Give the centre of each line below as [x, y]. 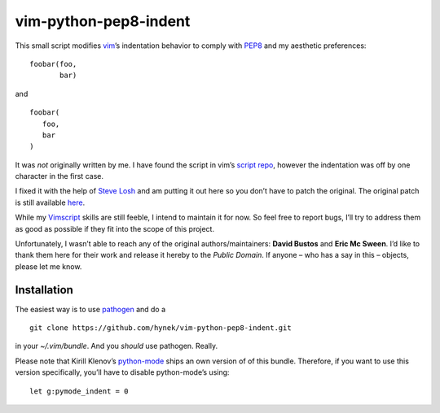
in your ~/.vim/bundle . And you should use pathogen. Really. [117, 346]
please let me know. [48, 266]
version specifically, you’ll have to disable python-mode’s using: [122, 372]
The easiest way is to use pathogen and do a [90, 309]
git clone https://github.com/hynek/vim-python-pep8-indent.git [161, 328]
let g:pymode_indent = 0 [79, 391]
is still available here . [50, 202]
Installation [44, 290]
